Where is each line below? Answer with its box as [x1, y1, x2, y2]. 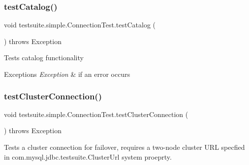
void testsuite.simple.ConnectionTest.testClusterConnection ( [4, 109, 188, 119]
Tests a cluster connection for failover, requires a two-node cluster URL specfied [4, 142, 245, 152]
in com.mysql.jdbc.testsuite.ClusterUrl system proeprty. [4, 151, 172, 162]
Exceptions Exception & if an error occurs [4, 69, 130, 79]
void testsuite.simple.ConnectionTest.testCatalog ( [4, 20, 156, 30]
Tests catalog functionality [4, 52, 84, 63]
